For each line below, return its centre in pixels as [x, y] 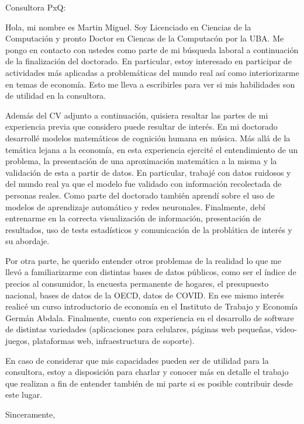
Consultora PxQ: [36, 7]
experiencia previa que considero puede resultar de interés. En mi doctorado [141, 126]
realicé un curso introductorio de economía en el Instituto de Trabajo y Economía [152, 306]
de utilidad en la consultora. [56, 95]
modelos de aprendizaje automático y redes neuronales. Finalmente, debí [135, 206]
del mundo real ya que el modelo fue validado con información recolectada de [144, 184]
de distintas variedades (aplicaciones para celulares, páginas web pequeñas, [139, 329]
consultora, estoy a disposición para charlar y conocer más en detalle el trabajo [147, 372]
